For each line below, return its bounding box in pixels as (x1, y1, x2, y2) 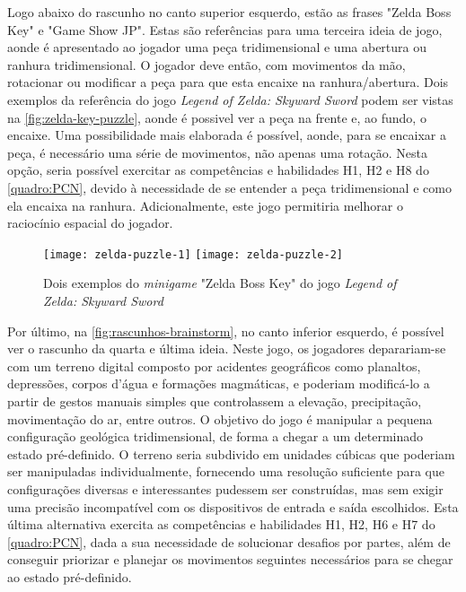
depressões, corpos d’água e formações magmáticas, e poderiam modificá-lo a (7, 374, 430, 393)
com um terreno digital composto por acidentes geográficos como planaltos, (7, 356, 421, 375)
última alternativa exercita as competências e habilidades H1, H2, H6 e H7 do (7, 515, 435, 534)
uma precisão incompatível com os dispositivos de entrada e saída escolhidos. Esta (7, 497, 459, 516)
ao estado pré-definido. (7, 567, 132, 586)
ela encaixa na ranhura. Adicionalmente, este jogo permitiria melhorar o (7, 196, 403, 214)
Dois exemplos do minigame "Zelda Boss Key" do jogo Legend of (43, 274, 397, 292)
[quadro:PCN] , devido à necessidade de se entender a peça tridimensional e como (7, 178, 452, 196)
